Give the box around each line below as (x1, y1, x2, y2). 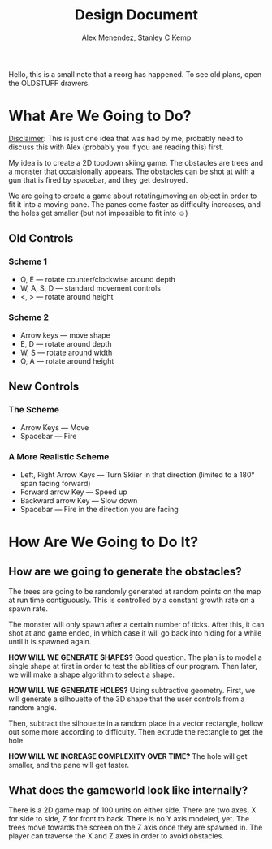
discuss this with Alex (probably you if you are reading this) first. (8, 142, 224, 152)
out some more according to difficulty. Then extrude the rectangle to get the (8, 726, 264, 736)
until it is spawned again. (8, 636, 92, 646)
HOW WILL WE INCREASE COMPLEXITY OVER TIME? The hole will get (8, 751, 248, 761)
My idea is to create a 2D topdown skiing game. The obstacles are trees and (8, 157, 264, 167)
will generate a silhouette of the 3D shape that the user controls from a (8, 694, 245, 704)
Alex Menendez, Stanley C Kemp (81, 32, 192, 42)
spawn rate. (8, 603, 49, 614)
